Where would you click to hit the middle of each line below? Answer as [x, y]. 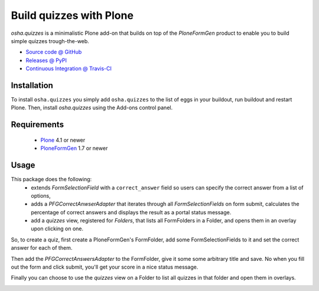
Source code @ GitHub [54, 52]
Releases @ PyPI [46, 60]
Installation [32, 85]
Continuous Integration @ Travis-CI [69, 68]
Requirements [38, 125]
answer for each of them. [42, 248]
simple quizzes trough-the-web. [50, 41]
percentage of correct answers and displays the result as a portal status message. [131, 212]
